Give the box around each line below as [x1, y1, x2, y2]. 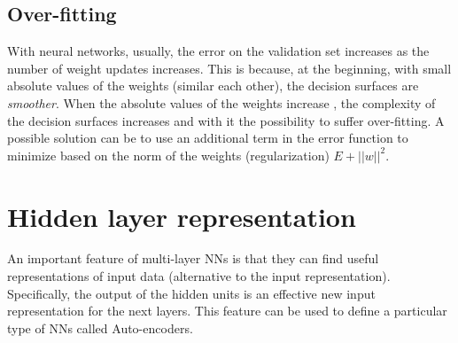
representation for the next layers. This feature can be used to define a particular [7, 301, 447, 320]
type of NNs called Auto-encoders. [7, 318, 193, 337]
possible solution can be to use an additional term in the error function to [7, 129, 408, 147]
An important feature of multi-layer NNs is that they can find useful [7, 249, 379, 268]
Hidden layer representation [7, 198, 356, 234]
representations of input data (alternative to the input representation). [7, 267, 391, 285]
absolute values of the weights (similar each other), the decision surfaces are [7, 76, 419, 95]
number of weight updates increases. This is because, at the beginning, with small [7, 58, 452, 77]
